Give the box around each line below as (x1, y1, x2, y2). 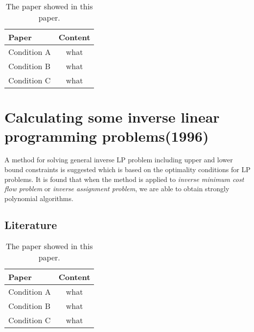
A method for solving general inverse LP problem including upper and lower (4, 154, 233, 165)
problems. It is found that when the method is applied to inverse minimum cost (4, 174, 244, 184)
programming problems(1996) (4, 126, 209, 146)
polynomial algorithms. (4, 193, 73, 203)
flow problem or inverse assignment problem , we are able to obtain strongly (4, 183, 230, 194)
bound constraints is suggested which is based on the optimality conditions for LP (4, 164, 251, 174)
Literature (4, 217, 57, 232)
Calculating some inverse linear (4, 107, 220, 127)
